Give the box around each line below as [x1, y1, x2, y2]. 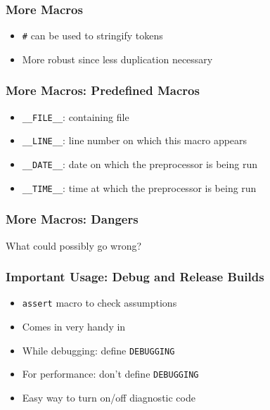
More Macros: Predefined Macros [6, 82, 200, 99]
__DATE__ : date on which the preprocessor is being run [22, 157, 257, 171]
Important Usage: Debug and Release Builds [6, 268, 264, 286]
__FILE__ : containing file [22, 109, 129, 124]
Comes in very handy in [22, 319, 126, 333]
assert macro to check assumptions [22, 295, 177, 310]
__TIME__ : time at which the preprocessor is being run [22, 180, 257, 195]
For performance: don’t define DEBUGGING [22, 366, 199, 381]
